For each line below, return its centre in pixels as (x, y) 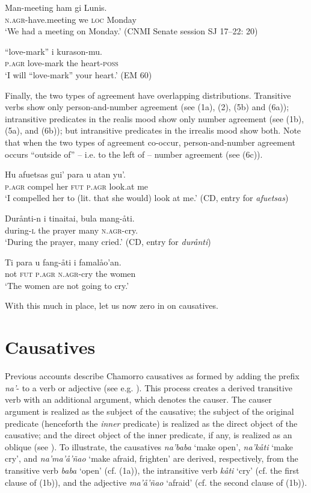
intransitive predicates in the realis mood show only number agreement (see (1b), (155, 118)
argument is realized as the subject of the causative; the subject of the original (149, 411)
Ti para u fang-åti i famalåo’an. (63, 262)
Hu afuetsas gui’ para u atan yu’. (65, 174)
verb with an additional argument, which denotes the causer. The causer (138, 399)
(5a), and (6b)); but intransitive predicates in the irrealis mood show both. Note (153, 130)
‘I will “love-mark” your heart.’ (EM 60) (79, 74)
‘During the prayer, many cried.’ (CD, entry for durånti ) (108, 242)
